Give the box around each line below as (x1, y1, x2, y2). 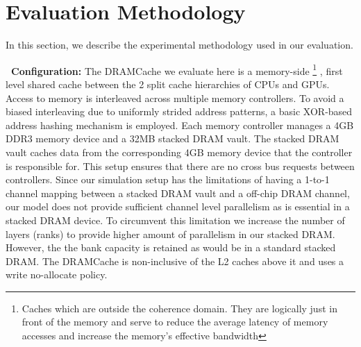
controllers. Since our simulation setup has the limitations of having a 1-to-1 (6, 172, 330, 187)
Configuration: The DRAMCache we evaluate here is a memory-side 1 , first (11, 61, 343, 78)
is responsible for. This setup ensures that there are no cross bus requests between (6, 158, 355, 173)
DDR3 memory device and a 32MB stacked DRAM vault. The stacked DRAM (6, 131, 339, 146)
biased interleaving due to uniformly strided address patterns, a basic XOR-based (6, 104, 353, 119)
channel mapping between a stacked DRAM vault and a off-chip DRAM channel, (6, 185, 350, 200)
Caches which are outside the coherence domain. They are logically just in (22, 301, 337, 315)
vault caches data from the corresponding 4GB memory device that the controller (6, 144, 353, 159)
